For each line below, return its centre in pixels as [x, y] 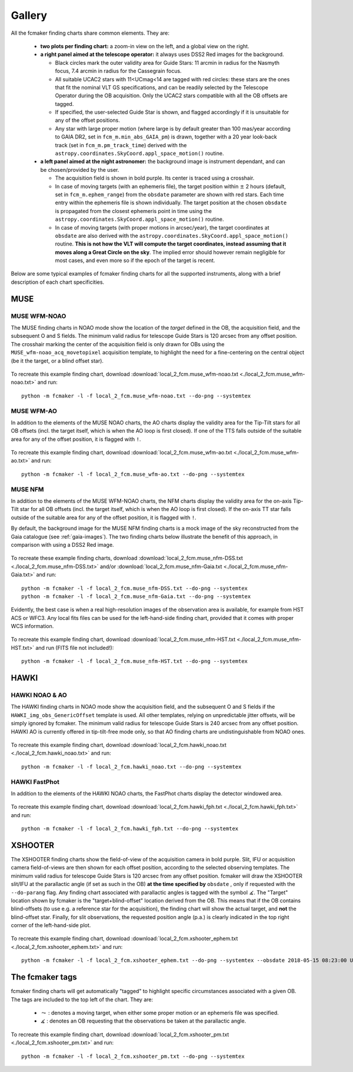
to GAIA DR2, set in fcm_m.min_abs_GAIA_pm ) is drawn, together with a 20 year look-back [166, 137]
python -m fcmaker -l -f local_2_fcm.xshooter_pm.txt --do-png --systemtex [133, 1056]
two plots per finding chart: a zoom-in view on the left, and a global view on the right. [145, 46]
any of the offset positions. [87, 120]
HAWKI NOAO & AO [39, 695]
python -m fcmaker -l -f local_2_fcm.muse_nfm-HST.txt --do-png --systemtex [135, 661]
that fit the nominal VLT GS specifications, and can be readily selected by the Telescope [162, 87]
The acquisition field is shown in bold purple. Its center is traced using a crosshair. [155, 178]
